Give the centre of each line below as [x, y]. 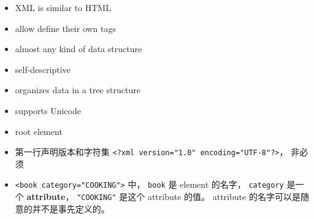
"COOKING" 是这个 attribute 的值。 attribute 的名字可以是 [189, 197]
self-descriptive [43, 69]
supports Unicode [48, 110]
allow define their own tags [66, 28]
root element [39, 131]
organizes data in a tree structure [78, 90]
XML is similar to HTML [63, 7]
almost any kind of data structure [78, 49]
